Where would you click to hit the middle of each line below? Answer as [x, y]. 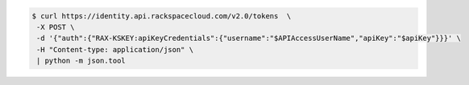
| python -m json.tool [81, 61]
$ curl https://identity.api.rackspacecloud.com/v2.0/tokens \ [162, 16]
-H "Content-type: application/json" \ [115, 49]
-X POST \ [56, 27]
